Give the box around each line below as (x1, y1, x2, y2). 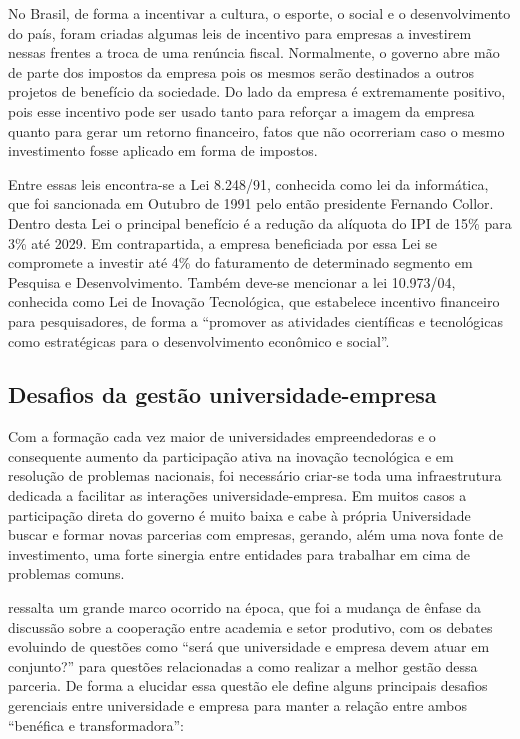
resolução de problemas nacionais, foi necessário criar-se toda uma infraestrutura (8, 465, 502, 486)
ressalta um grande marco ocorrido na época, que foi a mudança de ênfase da (8, 597, 481, 618)
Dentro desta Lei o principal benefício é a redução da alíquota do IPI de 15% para (8, 212, 512, 233)
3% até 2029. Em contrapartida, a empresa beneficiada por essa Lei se (8, 232, 437, 253)
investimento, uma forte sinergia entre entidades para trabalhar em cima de (8, 543, 471, 564)
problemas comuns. (8, 563, 125, 584)
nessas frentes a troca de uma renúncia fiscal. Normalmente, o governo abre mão (8, 42, 500, 63)
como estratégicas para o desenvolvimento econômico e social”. (8, 330, 390, 351)
